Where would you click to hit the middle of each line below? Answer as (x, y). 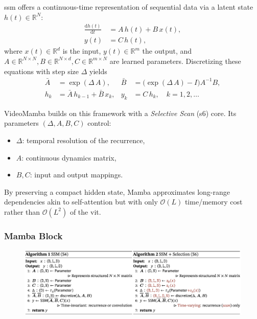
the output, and (167, 51)
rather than (22, 211)
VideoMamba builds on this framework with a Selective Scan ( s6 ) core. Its (120, 113)
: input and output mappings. (76, 175)
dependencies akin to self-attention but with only (81, 202)
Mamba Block (33, 235)
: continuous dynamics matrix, (69, 157)
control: (99, 123)
